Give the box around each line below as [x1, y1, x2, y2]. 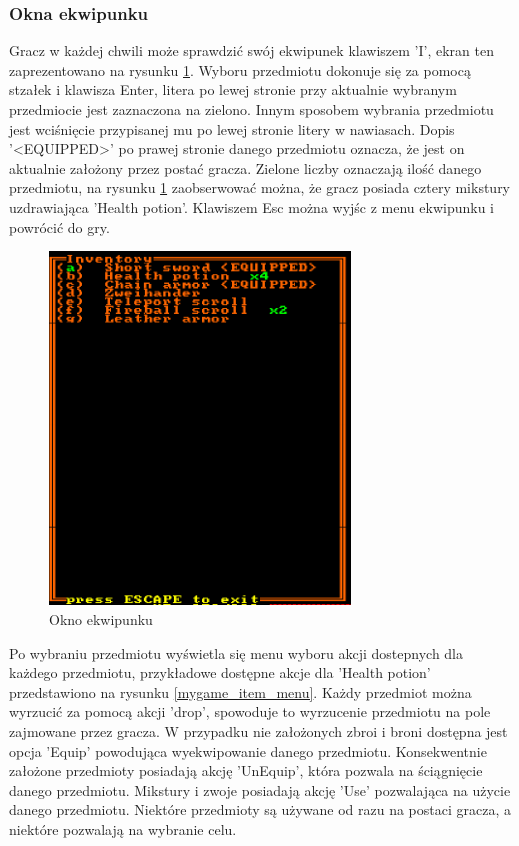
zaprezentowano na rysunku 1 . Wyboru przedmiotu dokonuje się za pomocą [9, 59, 471, 80]
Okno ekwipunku [49, 608, 153, 629]
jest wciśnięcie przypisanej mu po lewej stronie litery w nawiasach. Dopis [9, 118, 455, 139]
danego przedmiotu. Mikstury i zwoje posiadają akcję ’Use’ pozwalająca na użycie [9, 779, 511, 800]
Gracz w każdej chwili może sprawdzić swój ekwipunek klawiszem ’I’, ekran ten [9, 40, 494, 61]
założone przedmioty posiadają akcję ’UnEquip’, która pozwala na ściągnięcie [9, 760, 483, 781]
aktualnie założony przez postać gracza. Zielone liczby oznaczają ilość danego [9, 157, 482, 178]
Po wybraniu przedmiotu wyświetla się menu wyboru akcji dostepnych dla [9, 642, 464, 663]
